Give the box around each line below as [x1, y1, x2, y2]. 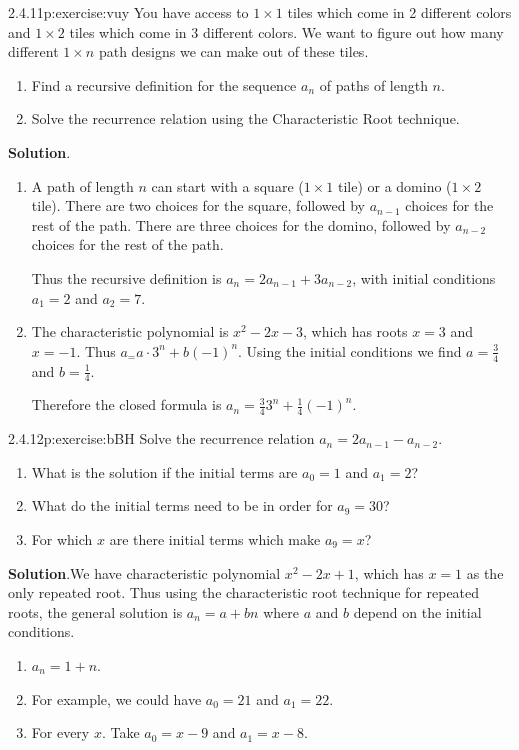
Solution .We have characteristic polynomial [8, 562, 281, 583]
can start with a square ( [151, 175, 304, 196]
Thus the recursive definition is [31, 267, 222, 288]
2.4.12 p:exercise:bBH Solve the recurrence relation [8, 428, 315, 449]
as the [466, 562, 504, 583]
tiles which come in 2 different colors [287, 2, 512, 22]
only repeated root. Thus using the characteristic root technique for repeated [8, 582, 480, 603]
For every [31, 722, 90, 743]
